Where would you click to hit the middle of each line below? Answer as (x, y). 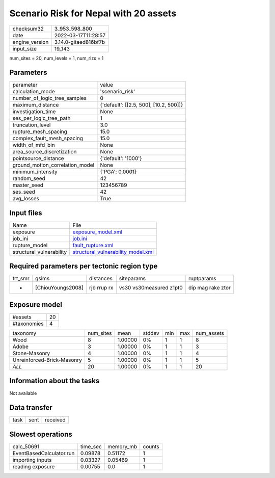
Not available (23, 393)
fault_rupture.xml (93, 245)
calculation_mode (34, 92)
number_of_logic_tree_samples (49, 98)
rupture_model (30, 245)
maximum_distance (36, 105)
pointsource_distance (38, 158)
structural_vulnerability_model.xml (113, 252)
